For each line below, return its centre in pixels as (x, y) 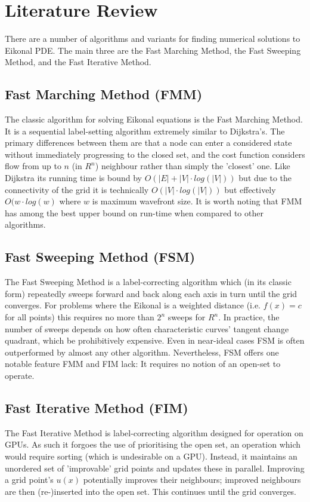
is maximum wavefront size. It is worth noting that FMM (197, 201)
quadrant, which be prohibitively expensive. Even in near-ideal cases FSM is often (155, 340)
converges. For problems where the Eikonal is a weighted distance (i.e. (133, 305)
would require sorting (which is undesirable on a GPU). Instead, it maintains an (151, 456)
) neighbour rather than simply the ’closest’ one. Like (193, 166)
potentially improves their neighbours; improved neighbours (192, 480)
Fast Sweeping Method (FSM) (100, 257)
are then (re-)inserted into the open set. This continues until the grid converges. (151, 491)
